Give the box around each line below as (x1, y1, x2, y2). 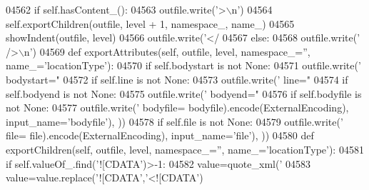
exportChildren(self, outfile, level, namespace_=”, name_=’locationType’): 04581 (6, 141, 364, 156)
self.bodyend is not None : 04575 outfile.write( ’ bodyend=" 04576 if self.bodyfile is (6, 86, 362, 101)
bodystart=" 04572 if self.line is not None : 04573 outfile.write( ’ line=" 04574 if (6, 71, 348, 86)
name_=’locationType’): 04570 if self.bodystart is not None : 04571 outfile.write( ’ (6, 58, 361, 73)
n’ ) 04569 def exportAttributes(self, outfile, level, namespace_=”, (24, 44, 310, 59)
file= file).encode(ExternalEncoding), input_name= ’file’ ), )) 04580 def (6, 128, 314, 143)
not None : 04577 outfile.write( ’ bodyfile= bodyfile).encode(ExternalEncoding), (6, 100, 349, 115)
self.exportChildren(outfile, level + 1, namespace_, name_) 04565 (6, 16, 295, 31)
